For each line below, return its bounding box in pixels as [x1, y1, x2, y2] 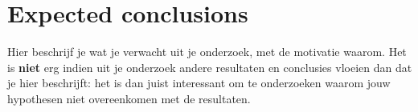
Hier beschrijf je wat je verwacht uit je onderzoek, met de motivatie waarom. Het [7, 43, 407, 60]
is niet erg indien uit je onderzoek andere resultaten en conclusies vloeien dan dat [7, 58, 412, 75]
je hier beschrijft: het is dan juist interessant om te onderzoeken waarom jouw [7, 74, 391, 91]
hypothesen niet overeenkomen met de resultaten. [7, 90, 251, 106]
